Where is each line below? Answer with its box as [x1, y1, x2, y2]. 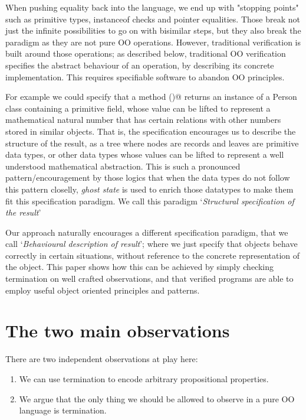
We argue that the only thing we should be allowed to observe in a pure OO [19, 392, 295, 405]
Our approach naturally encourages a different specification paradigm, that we [5, 226, 288, 238]
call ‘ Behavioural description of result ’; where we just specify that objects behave [5, 237, 298, 250]
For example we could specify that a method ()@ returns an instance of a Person [5, 90, 297, 103]
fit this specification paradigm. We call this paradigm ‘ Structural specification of [5, 194, 294, 207]
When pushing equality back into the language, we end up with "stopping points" [5, 1, 299, 13]
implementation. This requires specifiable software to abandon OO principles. [5, 70, 285, 83]
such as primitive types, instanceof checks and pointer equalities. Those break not [5, 12, 300, 25]
